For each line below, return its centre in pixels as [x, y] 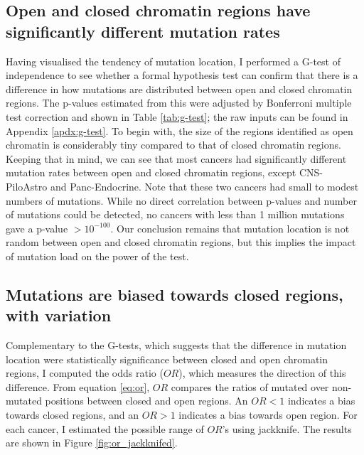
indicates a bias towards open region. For [268, 415]
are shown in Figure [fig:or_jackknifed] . [92, 443]
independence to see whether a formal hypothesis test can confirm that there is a [182, 75]
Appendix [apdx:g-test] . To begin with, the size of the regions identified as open [180, 130]
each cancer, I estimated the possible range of [105, 428]
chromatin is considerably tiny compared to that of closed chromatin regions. [173, 145]
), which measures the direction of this [262, 373]
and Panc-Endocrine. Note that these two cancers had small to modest [204, 186]
